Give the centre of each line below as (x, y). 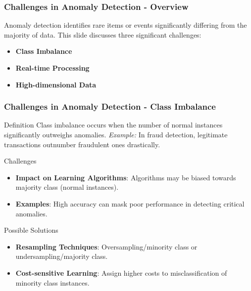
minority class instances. (52, 282)
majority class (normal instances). (67, 187)
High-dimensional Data (56, 84)
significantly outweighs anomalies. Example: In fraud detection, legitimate (116, 134)
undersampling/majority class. (62, 256)
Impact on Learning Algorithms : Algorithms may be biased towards (126, 177)
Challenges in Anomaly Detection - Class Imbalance (110, 106)
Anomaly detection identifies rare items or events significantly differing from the (125, 25)
